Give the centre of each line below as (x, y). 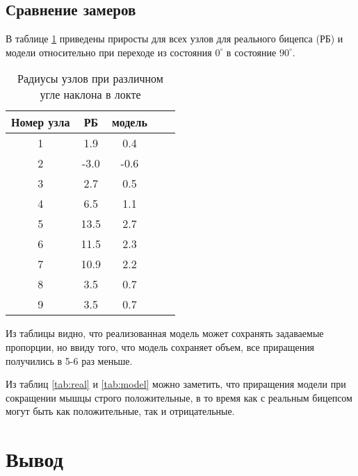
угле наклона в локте (90, 95)
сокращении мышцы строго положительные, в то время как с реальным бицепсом (179, 397)
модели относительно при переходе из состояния (109, 52)
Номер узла (41, 122)
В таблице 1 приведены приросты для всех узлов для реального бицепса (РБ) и (174, 39)
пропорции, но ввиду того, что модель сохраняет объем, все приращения (160, 346)
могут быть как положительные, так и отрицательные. (120, 411)
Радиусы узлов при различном (90, 79)
